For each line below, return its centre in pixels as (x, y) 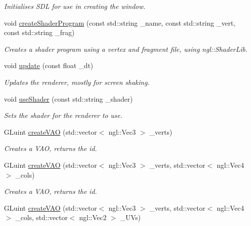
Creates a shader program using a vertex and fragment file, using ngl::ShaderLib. (126, 49)
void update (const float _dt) (49, 65)
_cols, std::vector (42, 217)
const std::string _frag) (39, 32)
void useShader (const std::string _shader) (68, 98)
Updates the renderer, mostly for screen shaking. (77, 82)
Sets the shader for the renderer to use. (63, 115)
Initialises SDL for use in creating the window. (75, 6)
